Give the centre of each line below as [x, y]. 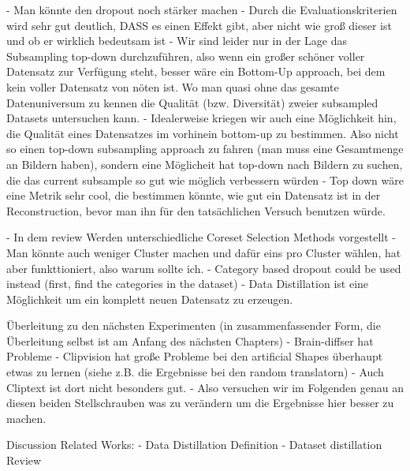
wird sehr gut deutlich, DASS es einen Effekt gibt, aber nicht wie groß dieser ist [199, 25]
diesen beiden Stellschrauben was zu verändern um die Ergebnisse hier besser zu [200, 403]
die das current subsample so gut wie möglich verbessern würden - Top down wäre [205, 179]
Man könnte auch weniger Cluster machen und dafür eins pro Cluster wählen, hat [204, 252]
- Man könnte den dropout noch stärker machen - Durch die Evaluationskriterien [202, 9]
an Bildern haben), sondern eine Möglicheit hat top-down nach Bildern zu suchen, [205, 164]
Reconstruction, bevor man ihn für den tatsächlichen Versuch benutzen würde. [196, 210]
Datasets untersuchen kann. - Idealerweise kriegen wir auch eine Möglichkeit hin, [201, 118]
